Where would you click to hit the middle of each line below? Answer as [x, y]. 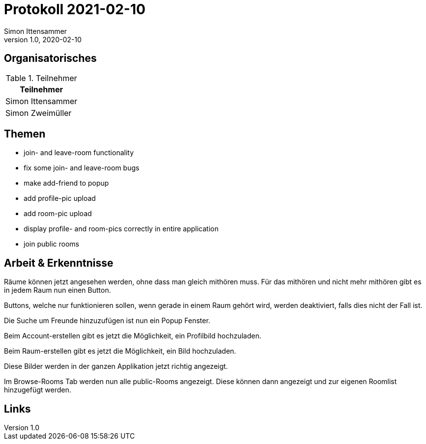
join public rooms [52, 244]
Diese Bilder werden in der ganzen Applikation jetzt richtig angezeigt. [116, 366]
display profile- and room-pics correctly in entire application [121, 229]
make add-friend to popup [66, 183]
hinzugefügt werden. [38, 390]
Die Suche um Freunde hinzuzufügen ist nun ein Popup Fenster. [107, 321]
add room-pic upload [58, 214]
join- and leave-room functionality [79, 153]
